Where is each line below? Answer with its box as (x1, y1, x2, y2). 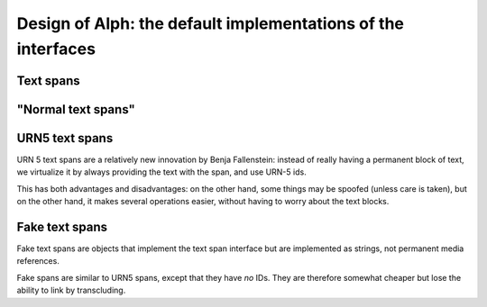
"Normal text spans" (16, 102, 135, 117)
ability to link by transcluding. (16, 284, 126, 296)
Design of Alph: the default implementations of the (16, 14, 405, 33)
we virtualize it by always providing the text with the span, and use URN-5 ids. (16, 167, 307, 177)
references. (16, 256, 60, 266)
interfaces (16, 39, 96, 59)
